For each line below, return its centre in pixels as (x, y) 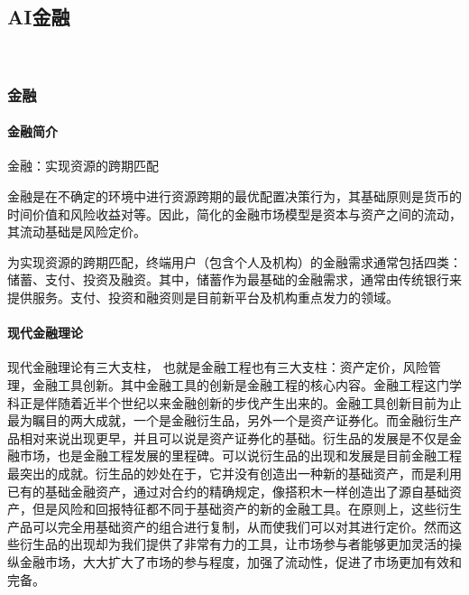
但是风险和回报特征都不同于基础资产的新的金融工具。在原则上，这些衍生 (247, 509)
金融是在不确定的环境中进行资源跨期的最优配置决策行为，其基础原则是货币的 (234, 196)
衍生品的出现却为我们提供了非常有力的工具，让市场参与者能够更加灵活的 (234, 544)
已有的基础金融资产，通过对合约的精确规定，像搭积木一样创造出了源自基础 (228, 491)
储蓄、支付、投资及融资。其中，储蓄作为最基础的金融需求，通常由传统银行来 (234, 279)
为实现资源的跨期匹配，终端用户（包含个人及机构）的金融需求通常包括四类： (234, 261)
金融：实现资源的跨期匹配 (83, 166)
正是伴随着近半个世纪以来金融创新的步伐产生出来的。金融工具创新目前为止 (240, 402)
